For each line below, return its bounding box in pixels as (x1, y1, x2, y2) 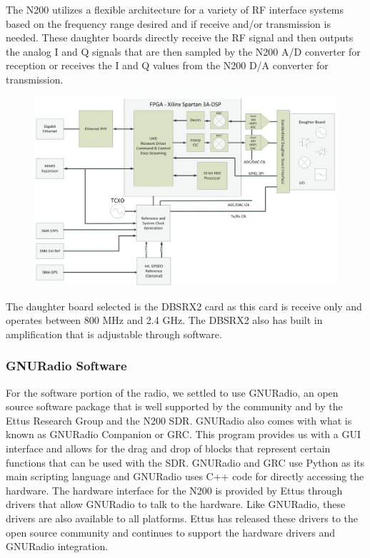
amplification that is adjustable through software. (6, 326, 222, 341)
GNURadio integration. (6, 539, 109, 554)
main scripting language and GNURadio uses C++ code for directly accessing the (6, 469, 364, 484)
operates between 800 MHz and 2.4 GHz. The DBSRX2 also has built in (6, 313, 323, 328)
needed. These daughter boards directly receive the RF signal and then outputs (6, 30, 354, 45)
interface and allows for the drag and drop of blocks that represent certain (6, 440, 331, 455)
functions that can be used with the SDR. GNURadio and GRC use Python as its (6, 455, 365, 470)
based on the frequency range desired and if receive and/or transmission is (6, 16, 331, 31)
